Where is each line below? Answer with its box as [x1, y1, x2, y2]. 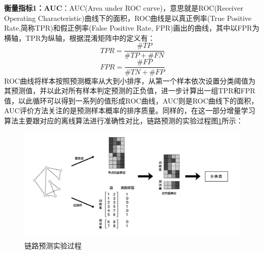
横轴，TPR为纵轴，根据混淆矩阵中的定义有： [4, 32, 155, 43]
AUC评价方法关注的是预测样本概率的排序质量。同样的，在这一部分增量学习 [4, 105, 255, 116]
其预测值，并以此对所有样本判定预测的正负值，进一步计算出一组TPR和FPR [4, 85, 255, 96]
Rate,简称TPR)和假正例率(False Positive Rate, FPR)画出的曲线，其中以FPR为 [4, 22, 259, 33]
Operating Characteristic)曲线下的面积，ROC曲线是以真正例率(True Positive [4, 12, 252, 23]
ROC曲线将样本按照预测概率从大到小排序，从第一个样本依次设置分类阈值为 [4, 75, 255, 86]
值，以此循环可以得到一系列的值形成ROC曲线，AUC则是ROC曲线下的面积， [4, 95, 258, 106]
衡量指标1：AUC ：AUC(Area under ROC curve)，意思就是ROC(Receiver [4, 3, 244, 13]
